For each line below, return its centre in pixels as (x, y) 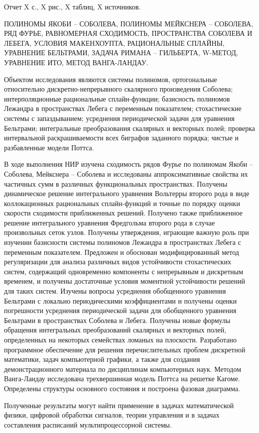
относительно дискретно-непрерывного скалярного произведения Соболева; (119, 89)
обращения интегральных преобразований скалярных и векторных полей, (115, 330)
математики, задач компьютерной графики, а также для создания (102, 359)
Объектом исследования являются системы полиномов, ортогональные (111, 79)
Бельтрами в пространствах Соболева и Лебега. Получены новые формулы (117, 320)
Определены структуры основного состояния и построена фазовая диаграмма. (122, 388)
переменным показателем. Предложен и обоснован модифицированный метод (122, 252)
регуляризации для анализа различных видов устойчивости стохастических (118, 262)
